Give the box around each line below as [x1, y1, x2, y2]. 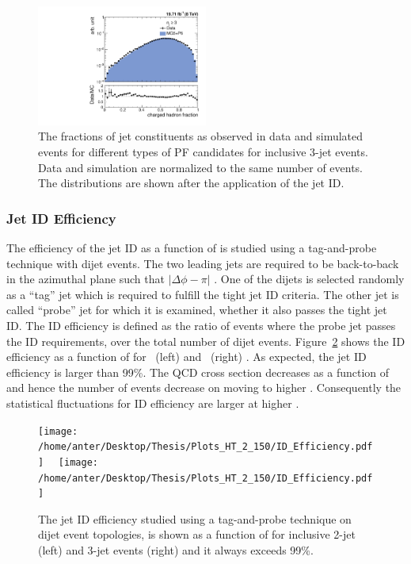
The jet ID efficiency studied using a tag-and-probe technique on [38, 510, 352, 527]
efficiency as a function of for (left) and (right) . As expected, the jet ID [6, 348, 367, 365]
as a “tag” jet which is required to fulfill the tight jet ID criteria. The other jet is [6, 286, 399, 302]
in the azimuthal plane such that [6, 270, 165, 287]
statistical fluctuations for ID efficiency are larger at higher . [6, 394, 299, 411]
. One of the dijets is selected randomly [214, 270, 405, 287]
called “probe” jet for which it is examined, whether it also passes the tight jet [6, 301, 387, 318]
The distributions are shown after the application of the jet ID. [38, 175, 344, 191]
